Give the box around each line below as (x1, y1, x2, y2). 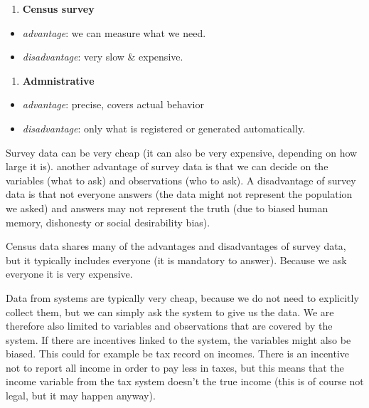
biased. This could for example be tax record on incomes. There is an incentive (6, 346, 350, 361)
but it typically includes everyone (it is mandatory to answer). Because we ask (6, 252, 347, 267)
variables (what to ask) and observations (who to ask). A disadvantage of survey (6, 172, 356, 187)
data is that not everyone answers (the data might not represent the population (6, 187, 353, 202)
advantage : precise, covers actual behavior (22, 97, 204, 112)
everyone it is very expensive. (6, 266, 133, 281)
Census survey (22, 1, 95, 16)
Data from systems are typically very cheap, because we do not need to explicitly (6, 290, 359, 305)
